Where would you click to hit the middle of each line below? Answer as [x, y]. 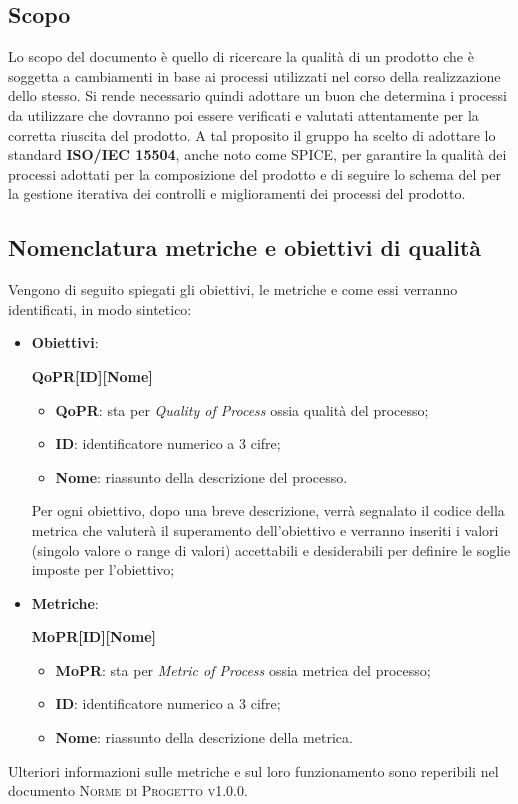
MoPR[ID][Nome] [93, 636]
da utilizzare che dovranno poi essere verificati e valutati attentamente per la [243, 114]
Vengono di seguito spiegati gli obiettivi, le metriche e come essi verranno [233, 289]
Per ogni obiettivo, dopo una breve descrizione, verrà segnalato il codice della [268, 510]
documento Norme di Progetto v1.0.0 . [128, 790]
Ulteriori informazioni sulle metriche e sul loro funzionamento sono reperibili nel [253, 770]
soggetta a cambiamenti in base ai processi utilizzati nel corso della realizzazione [254, 75]
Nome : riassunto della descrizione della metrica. [204, 737]
